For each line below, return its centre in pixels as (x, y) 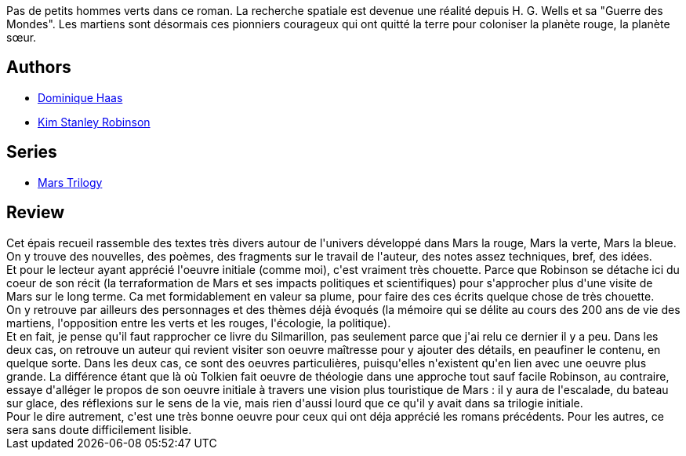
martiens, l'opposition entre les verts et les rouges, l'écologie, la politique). (199, 323)
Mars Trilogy (70, 182)
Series (32, 152)
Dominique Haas (80, 97)
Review (36, 213)
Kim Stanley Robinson (94, 122)
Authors (39, 67)
